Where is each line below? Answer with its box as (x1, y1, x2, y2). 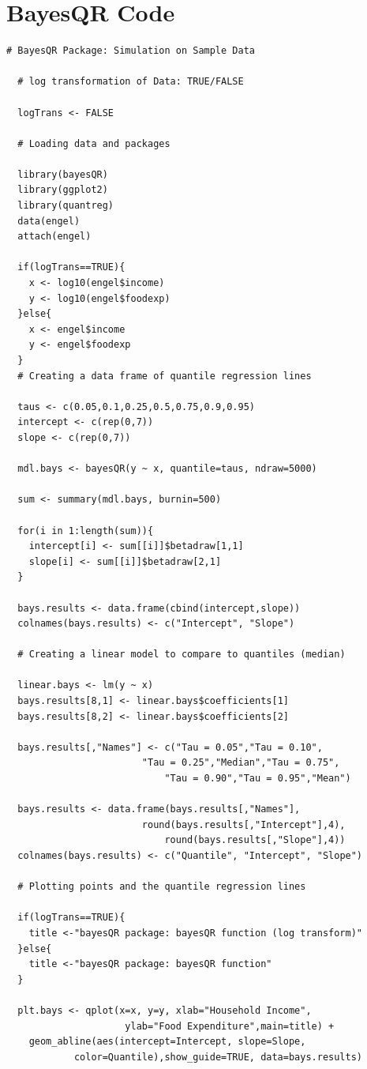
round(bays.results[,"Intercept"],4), (141, 819, 346, 830)
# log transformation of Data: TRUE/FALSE (17, 76, 244, 88)
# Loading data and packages (17, 137, 170, 149)
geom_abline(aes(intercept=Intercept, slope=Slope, (28, 1036, 306, 1048)
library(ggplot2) (17, 184, 108, 196)
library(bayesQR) (17, 168, 108, 180)
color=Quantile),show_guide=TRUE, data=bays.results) (73, 1051, 363, 1063)
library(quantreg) (17, 200, 114, 212)
